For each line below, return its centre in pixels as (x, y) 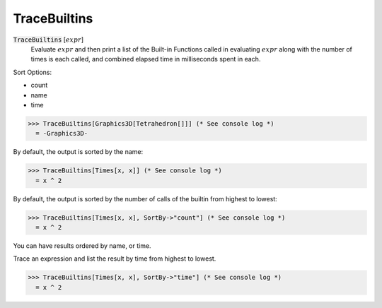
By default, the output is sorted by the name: (78, 152)
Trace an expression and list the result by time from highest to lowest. (115, 259)
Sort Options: (33, 72)
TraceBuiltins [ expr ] (48, 40)
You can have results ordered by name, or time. (82, 245)
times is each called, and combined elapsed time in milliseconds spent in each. (146, 59)
